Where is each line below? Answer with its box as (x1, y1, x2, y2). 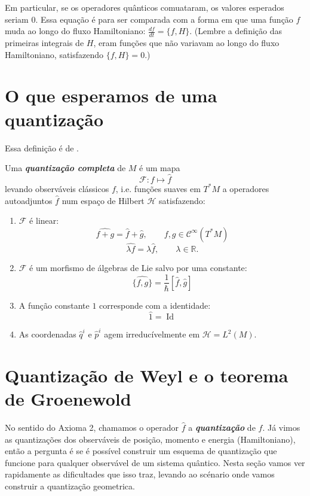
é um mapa (139, 162, 180, 174)
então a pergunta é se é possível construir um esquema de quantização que (5, 445, 277, 457)
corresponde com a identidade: (99, 299, 211, 311)
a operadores (222, 182, 269, 194)
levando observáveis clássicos (5, 182, 109, 194)
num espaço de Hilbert (62, 194, 145, 206)
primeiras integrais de (5, 36, 84, 49)
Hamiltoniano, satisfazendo (5, 48, 104, 60)
